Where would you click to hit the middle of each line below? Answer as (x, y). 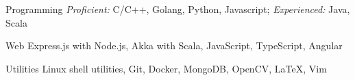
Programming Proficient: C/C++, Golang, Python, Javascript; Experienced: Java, (178, 9)
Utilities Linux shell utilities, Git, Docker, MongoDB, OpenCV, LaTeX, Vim (166, 68)
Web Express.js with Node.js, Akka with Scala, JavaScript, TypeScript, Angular (174, 45)
